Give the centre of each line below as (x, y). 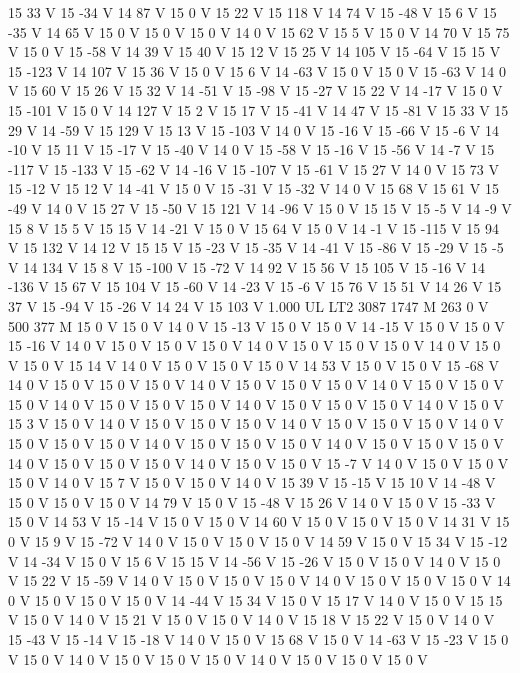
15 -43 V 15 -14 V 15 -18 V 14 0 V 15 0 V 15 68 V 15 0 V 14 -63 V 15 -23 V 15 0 (258, 639)
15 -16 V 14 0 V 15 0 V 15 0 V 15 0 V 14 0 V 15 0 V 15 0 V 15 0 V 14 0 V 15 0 (254, 345)
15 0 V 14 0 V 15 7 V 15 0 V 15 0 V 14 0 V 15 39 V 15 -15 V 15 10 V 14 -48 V (252, 482)
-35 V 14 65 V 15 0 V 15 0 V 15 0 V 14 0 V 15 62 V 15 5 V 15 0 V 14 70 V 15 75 (259, 31)
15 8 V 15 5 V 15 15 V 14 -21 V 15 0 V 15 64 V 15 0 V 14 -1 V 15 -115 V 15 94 (254, 227)
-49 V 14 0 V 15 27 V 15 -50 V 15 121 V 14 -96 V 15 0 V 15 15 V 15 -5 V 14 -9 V (260, 207)
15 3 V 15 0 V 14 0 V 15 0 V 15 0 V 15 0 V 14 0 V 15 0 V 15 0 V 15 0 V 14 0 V (256, 423)
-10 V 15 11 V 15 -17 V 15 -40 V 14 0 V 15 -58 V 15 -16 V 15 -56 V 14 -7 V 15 (251, 149)
